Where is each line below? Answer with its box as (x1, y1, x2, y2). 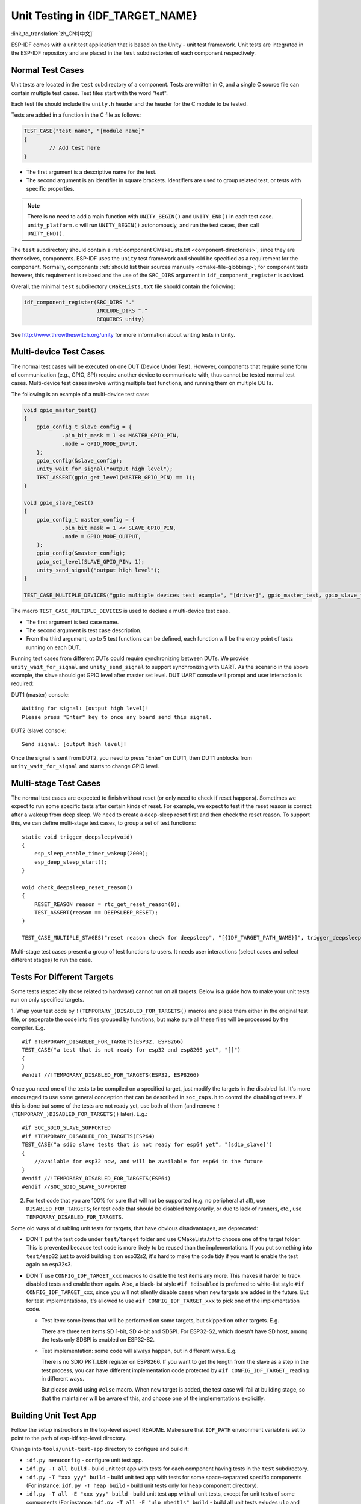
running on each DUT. (26, 644, 81, 651)
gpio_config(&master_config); (36, 550, 126, 556)
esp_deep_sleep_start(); (34, 858, 108, 866)
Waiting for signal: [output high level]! (22, 705, 149, 712)
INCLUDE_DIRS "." (96, 307, 148, 314)
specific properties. (26, 185, 75, 193)
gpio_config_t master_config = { (36, 516, 135, 523)
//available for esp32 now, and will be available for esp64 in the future (34, 1158, 263, 1165)
